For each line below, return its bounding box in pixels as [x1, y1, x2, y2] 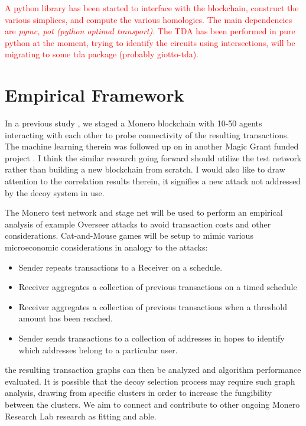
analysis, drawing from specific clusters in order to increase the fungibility [5, 386, 272, 399]
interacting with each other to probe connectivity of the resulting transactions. [5, 128, 289, 141]
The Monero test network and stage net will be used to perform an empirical [5, 206, 283, 219]
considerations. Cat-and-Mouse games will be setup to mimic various [5, 229, 253, 242]
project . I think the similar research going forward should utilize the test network [5, 151, 302, 164]
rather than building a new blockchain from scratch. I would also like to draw [5, 163, 285, 175]
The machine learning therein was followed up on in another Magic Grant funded [5, 140, 299, 152]
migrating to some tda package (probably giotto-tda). [5, 48, 199, 60]
